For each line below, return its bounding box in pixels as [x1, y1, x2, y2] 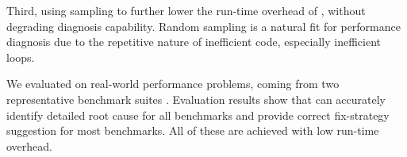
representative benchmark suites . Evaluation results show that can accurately [6, 90, 386, 107]
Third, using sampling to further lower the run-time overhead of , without [6, 2, 366, 18]
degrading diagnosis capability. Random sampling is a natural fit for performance [6, 17, 401, 34]
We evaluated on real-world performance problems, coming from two [6, 75, 340, 92]
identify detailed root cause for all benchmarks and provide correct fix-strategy [6, 106, 390, 123]
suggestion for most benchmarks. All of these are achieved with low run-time [6, 122, 379, 139]
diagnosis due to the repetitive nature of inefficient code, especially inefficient [6, 33, 382, 50]
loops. [6, 48, 35, 65]
